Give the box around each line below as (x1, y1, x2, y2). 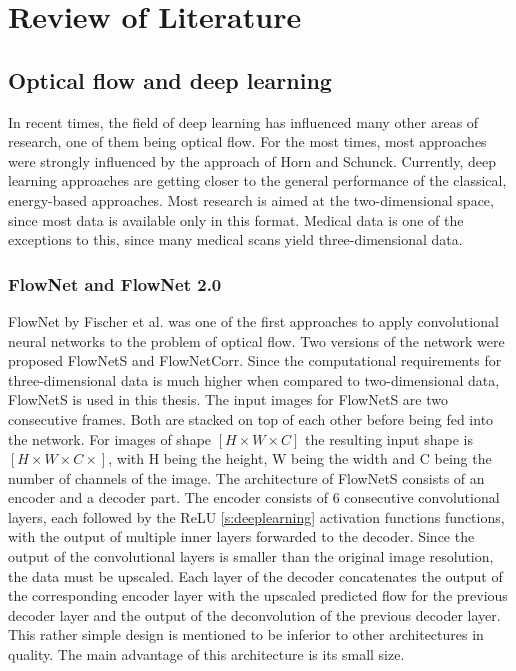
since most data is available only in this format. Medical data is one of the (8, 209, 464, 230)
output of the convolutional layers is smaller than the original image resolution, (8, 546, 494, 567)
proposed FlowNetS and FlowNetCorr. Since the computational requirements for (8, 350, 502, 371)
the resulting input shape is (305, 428, 473, 449)
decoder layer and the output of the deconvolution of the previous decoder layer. (8, 604, 501, 625)
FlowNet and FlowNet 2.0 (8, 271, 222, 296)
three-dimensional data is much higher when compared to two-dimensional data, (8, 369, 500, 390)
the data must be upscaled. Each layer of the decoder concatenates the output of (8, 565, 503, 586)
